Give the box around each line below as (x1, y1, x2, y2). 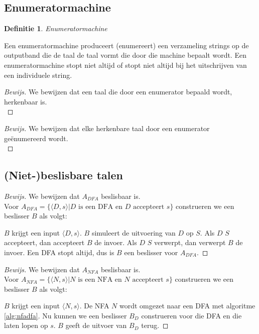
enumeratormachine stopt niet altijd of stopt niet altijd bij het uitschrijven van (4, 59, 247, 70)
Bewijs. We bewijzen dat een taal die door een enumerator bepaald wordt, (4, 86, 232, 97)
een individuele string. (4, 69, 72, 80)
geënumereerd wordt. (4, 133, 68, 143)
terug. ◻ (141, 320, 169, 330)
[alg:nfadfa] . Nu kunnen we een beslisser (4, 310, 127, 320)
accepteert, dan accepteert (4, 237, 85, 248)
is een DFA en (78, 203, 122, 210)
